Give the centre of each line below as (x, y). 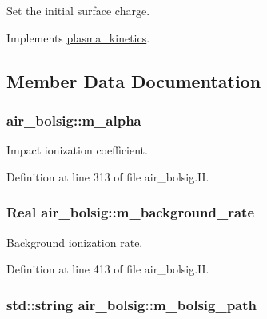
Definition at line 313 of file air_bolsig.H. (108, 176)
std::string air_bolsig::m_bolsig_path (132, 304)
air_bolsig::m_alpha (74, 120)
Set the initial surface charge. (78, 10)
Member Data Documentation (134, 80)
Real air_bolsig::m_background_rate (131, 212)
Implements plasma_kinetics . (78, 37)
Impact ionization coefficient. (77, 150)
